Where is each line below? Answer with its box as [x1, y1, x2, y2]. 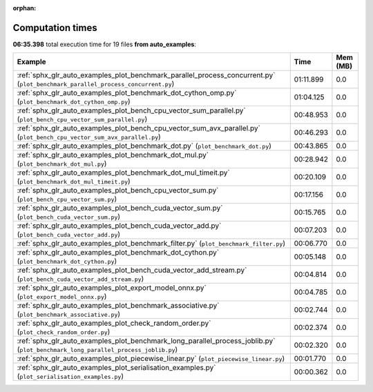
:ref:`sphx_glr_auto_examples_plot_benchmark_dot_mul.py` [17, 150, 209, 160]
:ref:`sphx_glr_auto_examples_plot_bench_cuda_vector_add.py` [17, 221, 222, 231]
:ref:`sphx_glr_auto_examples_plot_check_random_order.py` [17, 318, 211, 328]
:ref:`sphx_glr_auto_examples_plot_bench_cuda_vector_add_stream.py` [17, 266, 247, 275]
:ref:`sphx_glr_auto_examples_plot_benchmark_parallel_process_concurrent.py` [17, 70, 276, 80]
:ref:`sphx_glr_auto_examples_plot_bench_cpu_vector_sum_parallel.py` [17, 106, 247, 115]
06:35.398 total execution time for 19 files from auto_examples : [12, 40, 197, 48]
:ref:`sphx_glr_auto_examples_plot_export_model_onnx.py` [17, 283, 207, 293]
